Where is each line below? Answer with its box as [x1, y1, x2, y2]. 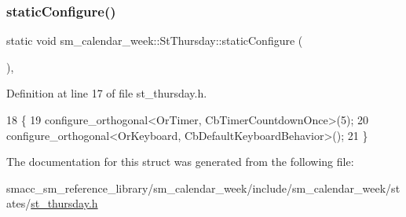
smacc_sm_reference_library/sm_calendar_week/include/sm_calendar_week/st [6, 179, 401, 196]
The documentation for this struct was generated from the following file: [6, 153, 354, 170]
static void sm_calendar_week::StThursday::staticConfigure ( [6, 32, 303, 49]
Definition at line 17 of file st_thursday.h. [6, 85, 207, 101]
